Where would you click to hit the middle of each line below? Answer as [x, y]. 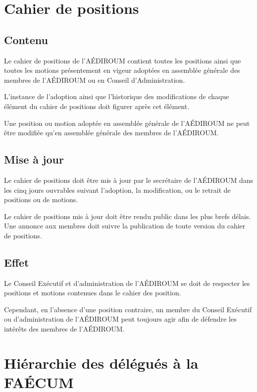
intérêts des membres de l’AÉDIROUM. [64, 329]
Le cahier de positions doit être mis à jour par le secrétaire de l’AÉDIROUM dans [129, 180]
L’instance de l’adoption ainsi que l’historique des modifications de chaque [117, 96]
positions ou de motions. [41, 199]
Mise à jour [34, 159]
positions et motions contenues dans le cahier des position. [93, 293]
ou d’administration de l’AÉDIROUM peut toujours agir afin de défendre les [120, 319]
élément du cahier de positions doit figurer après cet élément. [97, 106]
